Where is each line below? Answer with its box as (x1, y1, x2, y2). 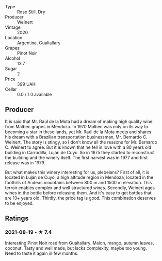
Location (5, 35, 23, 40)
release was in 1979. (5, 159, 46, 166)
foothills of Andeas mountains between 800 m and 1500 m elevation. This (5, 179, 152, 185)
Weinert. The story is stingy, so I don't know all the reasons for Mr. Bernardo (5, 139, 158, 145)
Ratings (5, 214, 29, 223)
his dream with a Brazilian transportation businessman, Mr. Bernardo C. (5, 134, 147, 139)
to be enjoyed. (5, 200, 34, 206)
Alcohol (5, 55, 20, 61)
